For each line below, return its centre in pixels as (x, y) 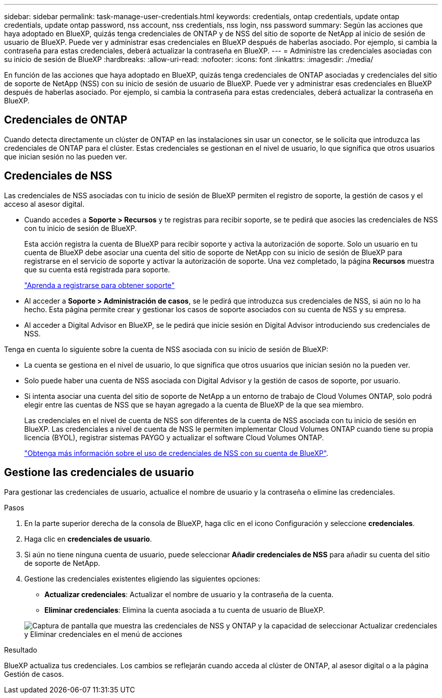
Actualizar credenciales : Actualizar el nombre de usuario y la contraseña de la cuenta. (189, 594)
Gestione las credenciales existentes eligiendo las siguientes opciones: (142, 578)
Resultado (21, 650)
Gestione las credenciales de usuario (99, 473)
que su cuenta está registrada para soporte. (97, 269)
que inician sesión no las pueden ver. (66, 156)
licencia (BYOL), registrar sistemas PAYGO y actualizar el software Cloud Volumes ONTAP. (174, 437)
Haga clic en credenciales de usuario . (88, 539)
